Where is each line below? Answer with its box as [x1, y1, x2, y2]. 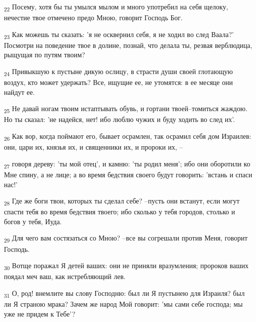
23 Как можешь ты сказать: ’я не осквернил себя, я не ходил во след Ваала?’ [4, 29, 234, 40]
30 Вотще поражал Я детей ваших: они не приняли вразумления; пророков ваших [4, 260, 249, 272]
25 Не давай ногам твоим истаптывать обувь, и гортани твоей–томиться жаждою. [4, 103, 248, 115]
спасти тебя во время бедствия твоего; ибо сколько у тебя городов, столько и [4, 206, 235, 217]
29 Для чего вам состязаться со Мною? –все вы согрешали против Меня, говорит [4, 233, 248, 244]
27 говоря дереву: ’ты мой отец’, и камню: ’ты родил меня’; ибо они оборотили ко [4, 158, 251, 170]
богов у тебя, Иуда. [4, 216, 62, 226]
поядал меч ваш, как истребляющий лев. [4, 271, 126, 282]
